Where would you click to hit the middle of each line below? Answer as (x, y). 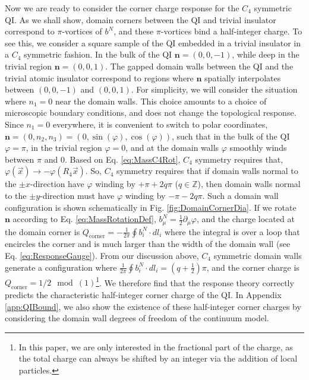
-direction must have (77, 195)
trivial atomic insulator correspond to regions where (99, 77)
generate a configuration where (61, 267)
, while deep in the (266, 54)
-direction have (57, 184)
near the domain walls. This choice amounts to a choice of (161, 101)
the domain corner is (42, 231)
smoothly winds (258, 148)
